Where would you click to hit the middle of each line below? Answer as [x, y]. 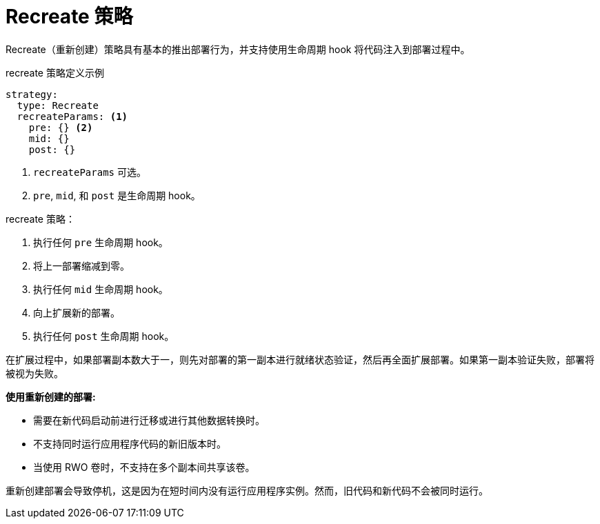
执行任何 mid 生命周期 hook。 [101, 289]
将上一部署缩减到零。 [81, 265]
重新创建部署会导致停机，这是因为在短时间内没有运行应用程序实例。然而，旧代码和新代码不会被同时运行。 [247, 490]
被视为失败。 [34, 373]
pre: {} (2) [61, 127]
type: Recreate [58, 105]
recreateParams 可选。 [90, 172]
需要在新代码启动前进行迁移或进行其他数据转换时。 [149, 420]
